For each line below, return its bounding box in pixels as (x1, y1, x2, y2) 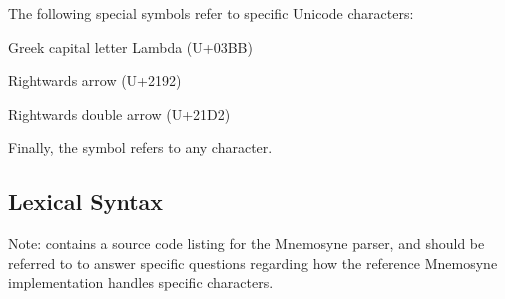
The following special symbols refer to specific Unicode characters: (8, 3, 414, 23)
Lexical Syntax (8, 186, 164, 217)
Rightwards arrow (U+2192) (8, 70, 182, 91)
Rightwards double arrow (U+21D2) (8, 103, 231, 124)
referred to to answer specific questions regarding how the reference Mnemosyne (8, 252, 498, 273)
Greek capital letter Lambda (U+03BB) (8, 36, 253, 57)
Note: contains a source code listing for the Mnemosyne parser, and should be (8, 233, 485, 254)
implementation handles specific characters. (8, 272, 274, 293)
